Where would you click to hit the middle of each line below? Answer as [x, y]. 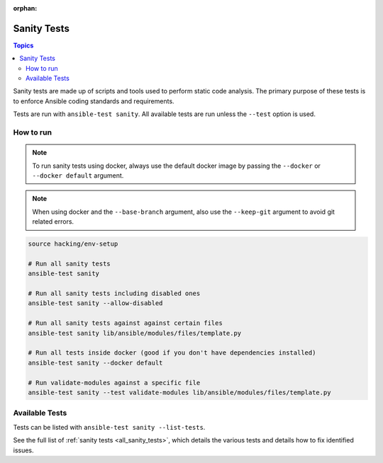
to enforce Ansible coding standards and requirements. [94, 101]
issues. [24, 450]
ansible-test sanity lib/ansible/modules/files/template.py [135, 333]
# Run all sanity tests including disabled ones [114, 293]
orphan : [25, 8]
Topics [23, 45]
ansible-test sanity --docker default [95, 362]
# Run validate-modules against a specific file [114, 383]
